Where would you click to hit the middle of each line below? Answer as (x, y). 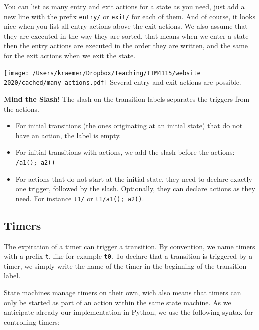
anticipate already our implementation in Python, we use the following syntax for (129, 312)
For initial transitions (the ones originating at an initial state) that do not (129, 126)
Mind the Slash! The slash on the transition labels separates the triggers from (127, 99)
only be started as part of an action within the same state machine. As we (118, 302)
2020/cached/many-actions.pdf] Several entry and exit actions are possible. (123, 82)
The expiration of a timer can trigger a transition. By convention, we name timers (129, 246)
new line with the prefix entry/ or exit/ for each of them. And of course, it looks (129, 16)
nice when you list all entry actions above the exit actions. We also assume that (126, 26)
